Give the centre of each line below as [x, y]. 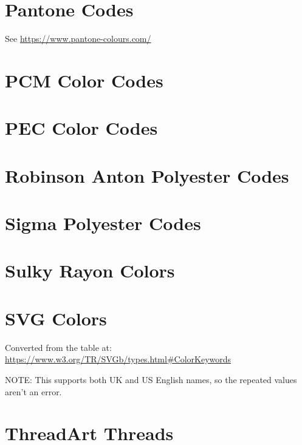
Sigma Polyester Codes [103, 223]
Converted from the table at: [58, 347]
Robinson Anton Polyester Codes [147, 175]
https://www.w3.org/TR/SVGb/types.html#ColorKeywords [118, 359]
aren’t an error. [33, 391]
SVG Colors [56, 318]
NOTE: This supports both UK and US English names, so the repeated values [151, 379]
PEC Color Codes [81, 128]
